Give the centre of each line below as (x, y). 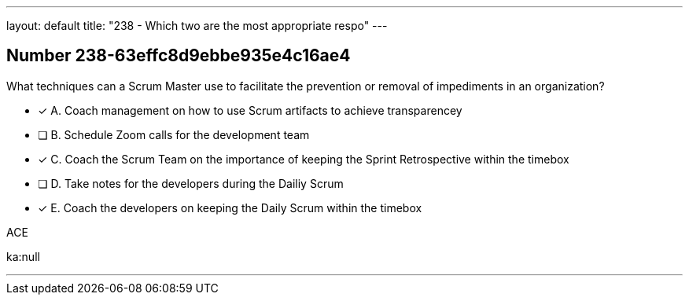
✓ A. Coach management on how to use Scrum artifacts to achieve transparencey (250, 110)
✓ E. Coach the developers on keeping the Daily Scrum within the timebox (230, 207)
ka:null (23, 256)
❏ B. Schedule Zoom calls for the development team (174, 134)
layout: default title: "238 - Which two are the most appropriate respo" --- (197, 26)
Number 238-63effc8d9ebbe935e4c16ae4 (179, 56)
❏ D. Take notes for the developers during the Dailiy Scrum (191, 183)
